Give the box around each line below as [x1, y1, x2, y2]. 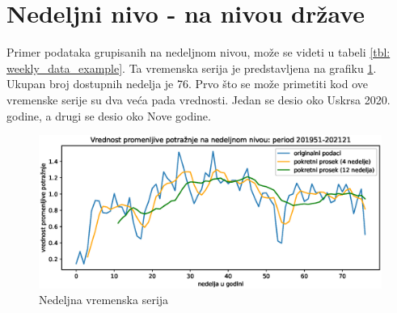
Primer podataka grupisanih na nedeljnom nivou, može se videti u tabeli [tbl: [6, 44, 391, 61]
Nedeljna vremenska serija [39, 291, 169, 308]
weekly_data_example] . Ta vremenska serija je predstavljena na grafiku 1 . [6, 59, 377, 76]
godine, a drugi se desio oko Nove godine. [6, 107, 211, 124]
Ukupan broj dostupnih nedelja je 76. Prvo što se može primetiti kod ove [6, 75, 369, 92]
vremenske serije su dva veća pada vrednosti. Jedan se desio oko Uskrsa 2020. [6, 91, 391, 108]
